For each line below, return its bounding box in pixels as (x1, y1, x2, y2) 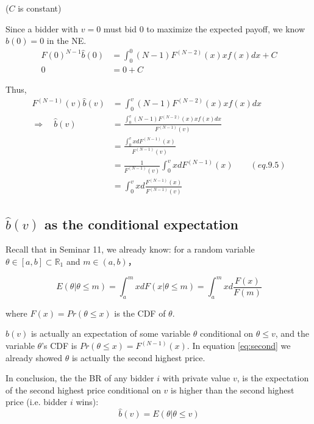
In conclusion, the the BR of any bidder (5, 372, 154, 384)
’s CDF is (41, 339, 77, 352)
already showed (5, 351, 63, 364)
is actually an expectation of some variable (30, 327, 191, 340)
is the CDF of (114, 306, 166, 319)
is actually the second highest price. (71, 351, 205, 364)
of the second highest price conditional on (5, 383, 161, 396)
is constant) (18, 2, 62, 14)
